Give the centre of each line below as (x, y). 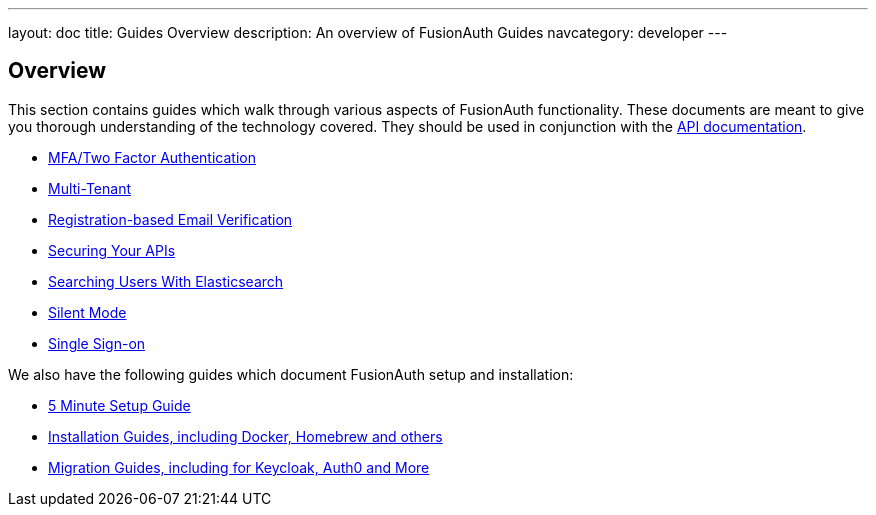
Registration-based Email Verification (170, 219)
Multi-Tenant (89, 188)
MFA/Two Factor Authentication (152, 157)
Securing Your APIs (112, 250)
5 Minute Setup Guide (119, 405)
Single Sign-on (97, 343)
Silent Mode (87, 312)
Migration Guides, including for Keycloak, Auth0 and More (239, 467)
